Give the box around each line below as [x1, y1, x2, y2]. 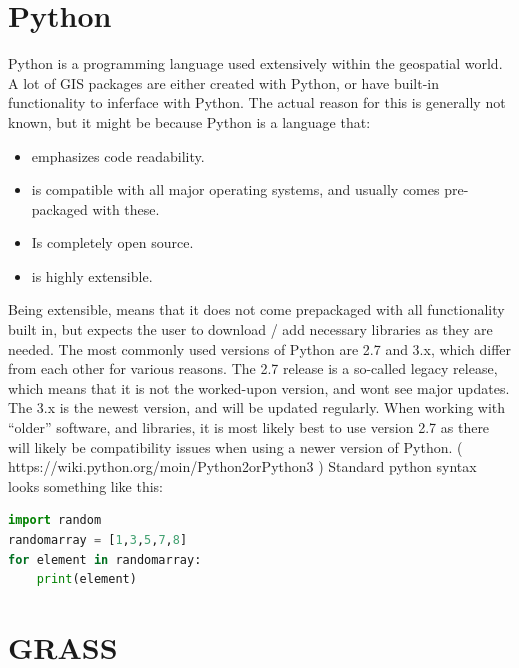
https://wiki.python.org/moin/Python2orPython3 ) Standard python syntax [8, 456, 477, 477]
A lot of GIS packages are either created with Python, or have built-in [8, 72, 440, 93]
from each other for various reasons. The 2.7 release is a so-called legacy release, [8, 358, 498, 379]
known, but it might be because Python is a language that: [8, 111, 371, 132]
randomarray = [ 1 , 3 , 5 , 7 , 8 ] [8, 533, 188, 547]
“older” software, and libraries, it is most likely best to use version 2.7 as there [8, 417, 490, 438]
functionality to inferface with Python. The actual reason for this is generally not [8, 92, 506, 113]
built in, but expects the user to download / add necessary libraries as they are [8, 319, 493, 340]
